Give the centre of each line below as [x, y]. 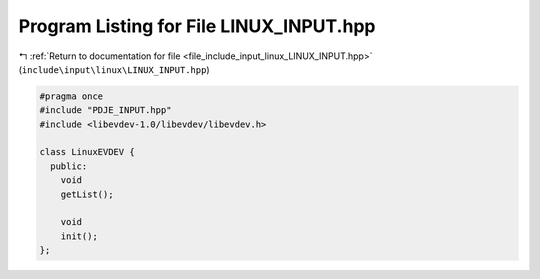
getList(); [87, 194]
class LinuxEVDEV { [87, 152]
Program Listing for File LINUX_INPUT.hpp [197, 26]
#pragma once [71, 96]
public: [69, 166]
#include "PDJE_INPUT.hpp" [105, 110]
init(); [79, 236]
